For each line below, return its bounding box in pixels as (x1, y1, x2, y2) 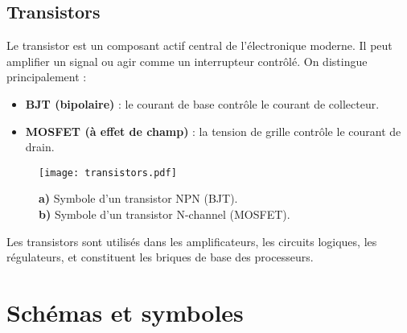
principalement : (6, 68, 87, 85)
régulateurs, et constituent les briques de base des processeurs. (6, 249, 314, 265)
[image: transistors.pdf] (39, 166, 177, 179)
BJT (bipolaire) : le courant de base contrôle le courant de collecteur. (25, 95, 380, 112)
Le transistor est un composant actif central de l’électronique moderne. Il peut (6, 37, 393, 54)
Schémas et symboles (6, 295, 244, 328)
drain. (25, 138, 55, 155)
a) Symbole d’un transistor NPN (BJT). (39, 190, 238, 207)
